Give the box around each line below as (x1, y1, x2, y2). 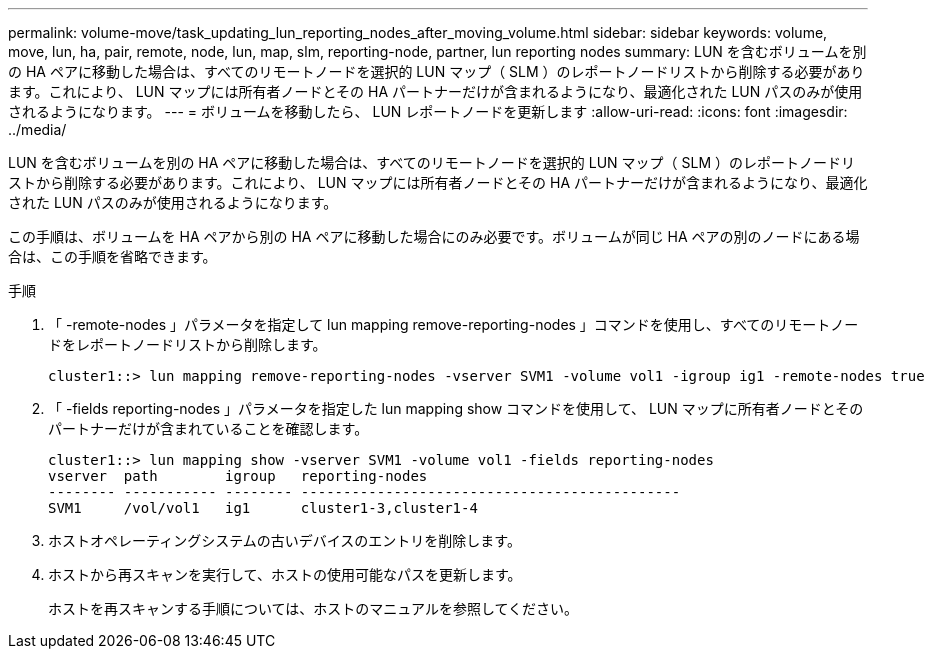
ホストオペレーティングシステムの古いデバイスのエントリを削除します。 (48, 532, 521, 549)
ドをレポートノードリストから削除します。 (48, 336, 327, 353)
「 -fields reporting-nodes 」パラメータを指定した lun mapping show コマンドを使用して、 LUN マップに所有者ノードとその (48, 400, 864, 417)
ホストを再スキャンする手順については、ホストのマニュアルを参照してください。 (48, 600, 579, 617)
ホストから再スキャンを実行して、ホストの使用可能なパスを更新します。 (48, 566, 522, 583)
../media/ (8, 121, 67, 138)
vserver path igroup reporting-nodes (48, 468, 428, 484)
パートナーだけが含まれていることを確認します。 (48, 420, 369, 437)
